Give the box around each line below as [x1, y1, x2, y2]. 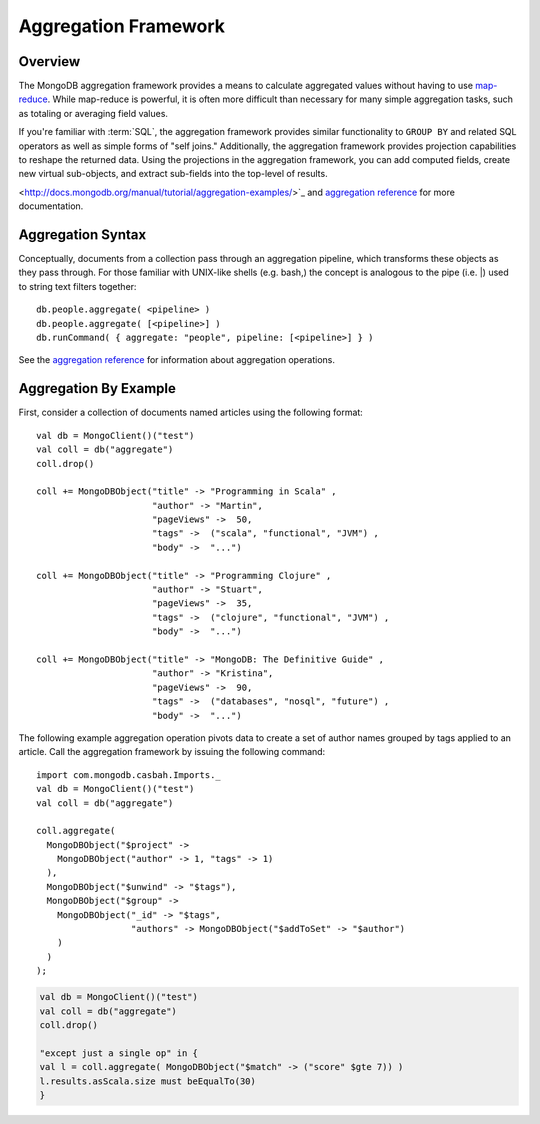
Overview [18, 53, 81, 70]
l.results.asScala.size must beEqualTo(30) [39, 1075, 257, 1087]
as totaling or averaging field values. [18, 107, 169, 119]
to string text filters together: [18, 280, 137, 292]
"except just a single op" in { [39, 1047, 199, 1059]
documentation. [18, 200, 84, 212]
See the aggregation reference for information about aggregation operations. [18, 354, 335, 366]
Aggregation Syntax [18, 226, 147, 243]
